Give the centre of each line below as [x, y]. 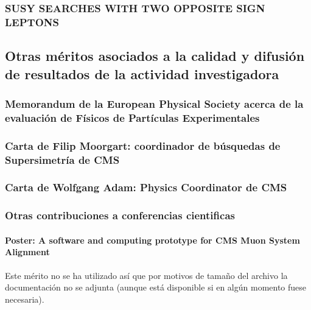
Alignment [27, 252]
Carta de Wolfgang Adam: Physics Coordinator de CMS [146, 187]
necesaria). [25, 299]
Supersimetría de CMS [62, 159]
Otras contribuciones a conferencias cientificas [120, 215]
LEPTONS [32, 22]
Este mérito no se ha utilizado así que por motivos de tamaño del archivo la [146, 275]
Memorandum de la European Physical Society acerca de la [154, 103]
